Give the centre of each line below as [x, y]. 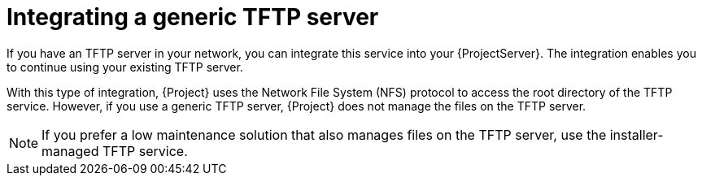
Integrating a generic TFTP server [193, 17]
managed [70, 151]
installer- [637, 134]
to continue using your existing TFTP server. [125, 67]
